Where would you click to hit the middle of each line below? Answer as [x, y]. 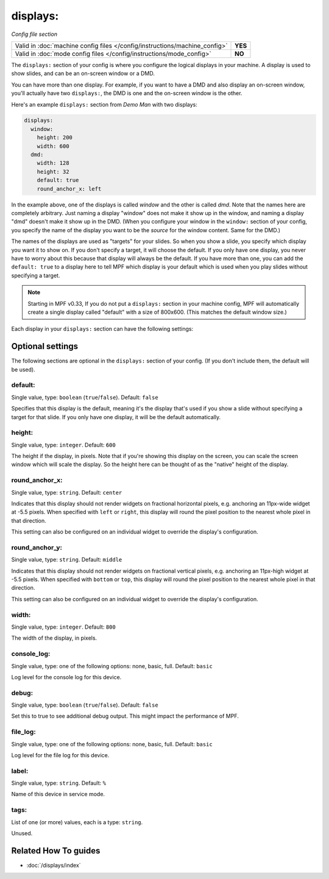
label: [20, 771]
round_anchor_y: [37, 547]
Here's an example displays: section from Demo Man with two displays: [104, 104]
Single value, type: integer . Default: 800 [63, 627]
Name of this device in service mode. [58, 794]
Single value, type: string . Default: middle [67, 560]
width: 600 [53, 146]
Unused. [22, 833]
